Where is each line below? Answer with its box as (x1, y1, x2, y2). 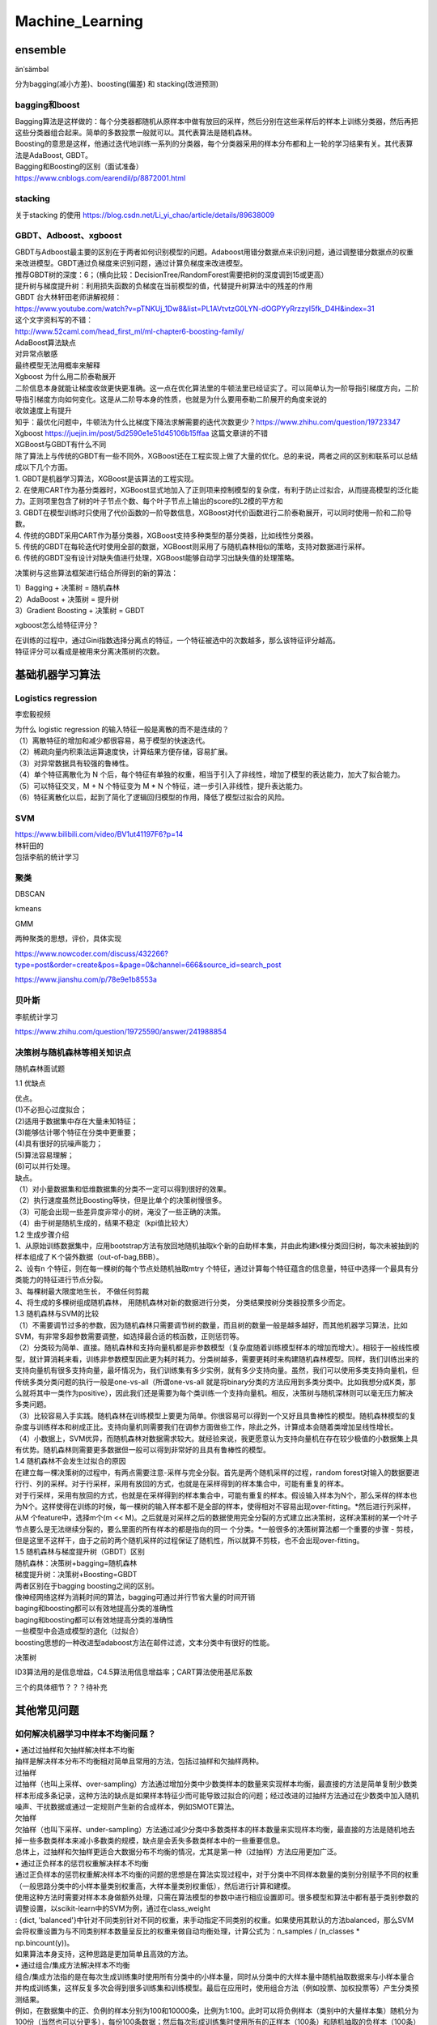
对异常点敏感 (15, 349, 58, 359)
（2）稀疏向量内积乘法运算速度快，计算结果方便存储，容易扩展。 (15, 747, 232, 757)
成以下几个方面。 (15, 463, 72, 472)
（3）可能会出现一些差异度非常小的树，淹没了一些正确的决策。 (15, 1207, 226, 1217)
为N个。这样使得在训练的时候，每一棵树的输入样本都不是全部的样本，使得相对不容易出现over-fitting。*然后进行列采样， (15, 1501, 416, 1511)
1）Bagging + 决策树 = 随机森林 (15, 583, 121, 593)
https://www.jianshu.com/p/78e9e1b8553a (15, 974, 158, 984)
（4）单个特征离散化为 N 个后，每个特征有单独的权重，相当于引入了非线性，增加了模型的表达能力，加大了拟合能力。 (15, 769, 405, 779)
